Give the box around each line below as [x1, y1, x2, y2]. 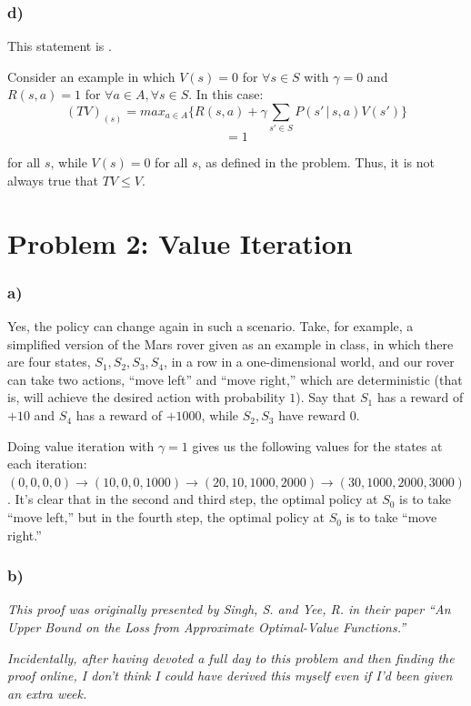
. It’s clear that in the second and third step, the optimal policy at [7, 489, 378, 509]
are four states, [7, 352, 91, 371]
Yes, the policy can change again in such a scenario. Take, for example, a [7, 317, 414, 336]
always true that [7, 170, 99, 189]
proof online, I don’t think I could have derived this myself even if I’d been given [7, 666, 453, 685]
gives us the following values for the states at [192, 436, 443, 455]
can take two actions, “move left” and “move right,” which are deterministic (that [7, 369, 463, 388]
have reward [278, 406, 346, 425]
